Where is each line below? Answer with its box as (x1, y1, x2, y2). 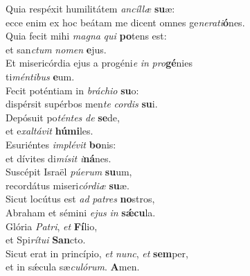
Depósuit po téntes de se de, (6, 110, 120, 124)
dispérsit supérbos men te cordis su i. (6, 96, 158, 111)
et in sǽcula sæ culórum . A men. (6, 259, 140, 274)
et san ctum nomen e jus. (6, 42, 107, 56)
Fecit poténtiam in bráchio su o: (6, 83, 139, 97)
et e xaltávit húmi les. (6, 123, 93, 138)
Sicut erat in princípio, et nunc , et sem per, (6, 245, 188, 260)
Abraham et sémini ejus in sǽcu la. (6, 205, 156, 219)
